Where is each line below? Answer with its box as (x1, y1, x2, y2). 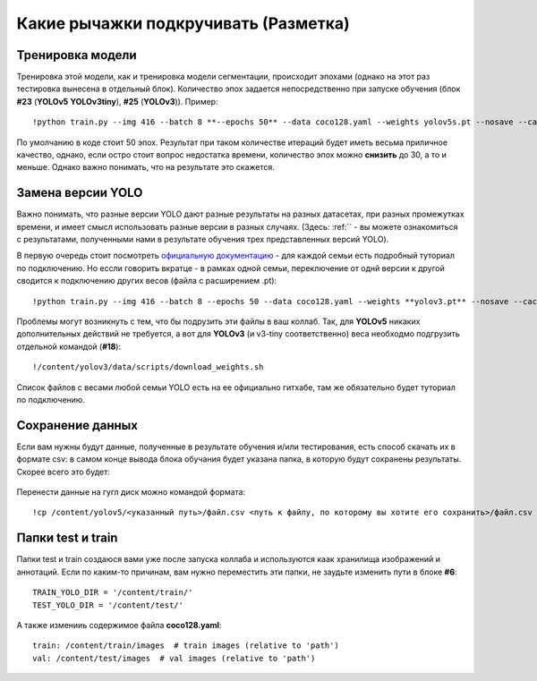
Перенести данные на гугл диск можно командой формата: (16, 487, 246, 498)
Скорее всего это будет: (16, 466, 111, 477)
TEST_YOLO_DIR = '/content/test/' (32, 600, 183, 610)
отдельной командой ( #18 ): (16, 341, 121, 352)
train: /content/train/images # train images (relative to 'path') (32, 641, 339, 651)
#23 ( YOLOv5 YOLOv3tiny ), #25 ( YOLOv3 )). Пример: (16, 96, 218, 106)
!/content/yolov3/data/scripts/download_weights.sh (32, 362, 264, 372)
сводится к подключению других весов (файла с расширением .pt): (16, 276, 277, 286)
